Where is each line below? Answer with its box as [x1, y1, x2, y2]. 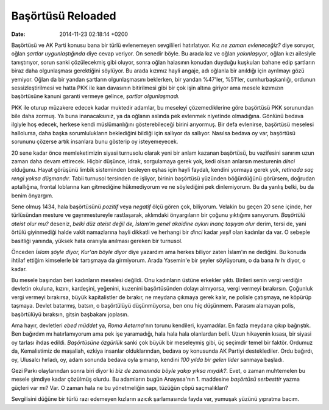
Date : [11, 30, 26, 38]
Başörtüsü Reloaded [11, 9, 117, 23]
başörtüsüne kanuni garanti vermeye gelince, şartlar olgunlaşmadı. [11, 93, 180, 100]
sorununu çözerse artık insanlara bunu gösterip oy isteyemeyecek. [11, 138, 179, 146]
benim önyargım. [11, 192, 54, 199]
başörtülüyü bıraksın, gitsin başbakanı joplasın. [11, 311, 129, 318]
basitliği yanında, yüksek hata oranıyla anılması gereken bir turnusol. [11, 237, 183, 244]
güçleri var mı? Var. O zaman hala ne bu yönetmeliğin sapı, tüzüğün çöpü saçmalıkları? [11, 384, 228, 391]
